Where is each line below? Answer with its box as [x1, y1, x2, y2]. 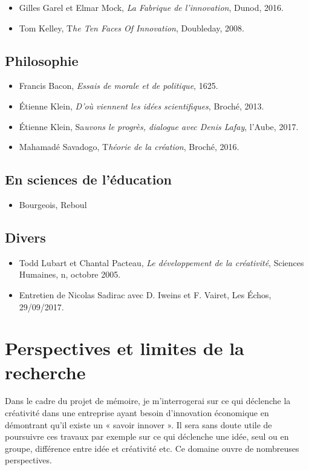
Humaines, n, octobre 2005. [19, 268, 121, 281]
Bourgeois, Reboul [19, 198, 87, 211]
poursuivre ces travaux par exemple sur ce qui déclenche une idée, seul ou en [5, 430, 289, 443]
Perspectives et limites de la [5, 336, 244, 361]
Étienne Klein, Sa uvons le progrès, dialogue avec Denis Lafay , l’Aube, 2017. [19, 120, 299, 132]
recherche [5, 359, 86, 384]
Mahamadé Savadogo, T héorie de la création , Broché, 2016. [19, 140, 239, 153]
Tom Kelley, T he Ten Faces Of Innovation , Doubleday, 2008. [19, 21, 244, 34]
